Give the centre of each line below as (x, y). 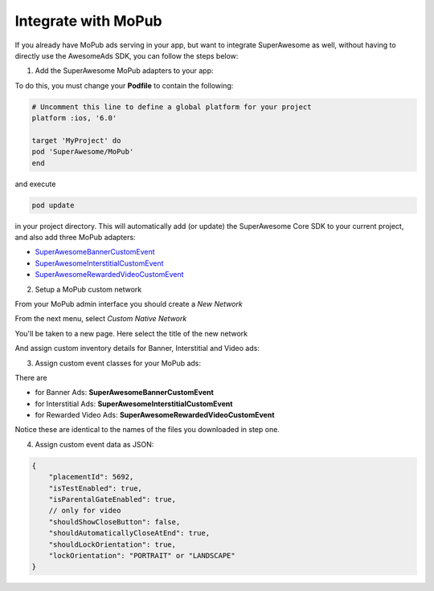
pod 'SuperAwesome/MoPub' (83, 152)
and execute (35, 184)
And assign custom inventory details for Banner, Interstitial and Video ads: (137, 348)
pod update (53, 205)
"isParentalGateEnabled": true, (113, 499)
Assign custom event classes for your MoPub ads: (118, 363)
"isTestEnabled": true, (95, 488)
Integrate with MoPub (88, 21)
